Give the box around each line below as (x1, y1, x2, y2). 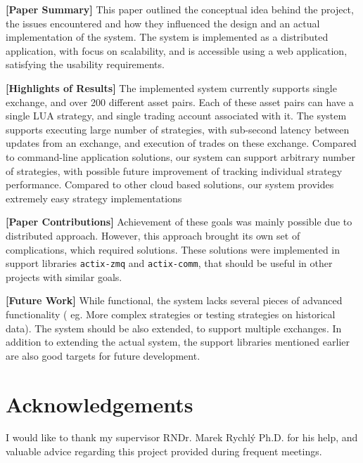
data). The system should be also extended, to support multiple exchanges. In (6, 320, 342, 335)
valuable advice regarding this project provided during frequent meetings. (6, 444, 322, 459)
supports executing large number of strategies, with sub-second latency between (6, 122, 350, 136)
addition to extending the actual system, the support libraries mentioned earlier (6, 334, 350, 349)
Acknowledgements (6, 389, 193, 418)
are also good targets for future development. (6, 348, 200, 363)
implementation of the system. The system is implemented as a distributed (6, 30, 329, 44)
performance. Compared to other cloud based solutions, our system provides (6, 177, 334, 192)
